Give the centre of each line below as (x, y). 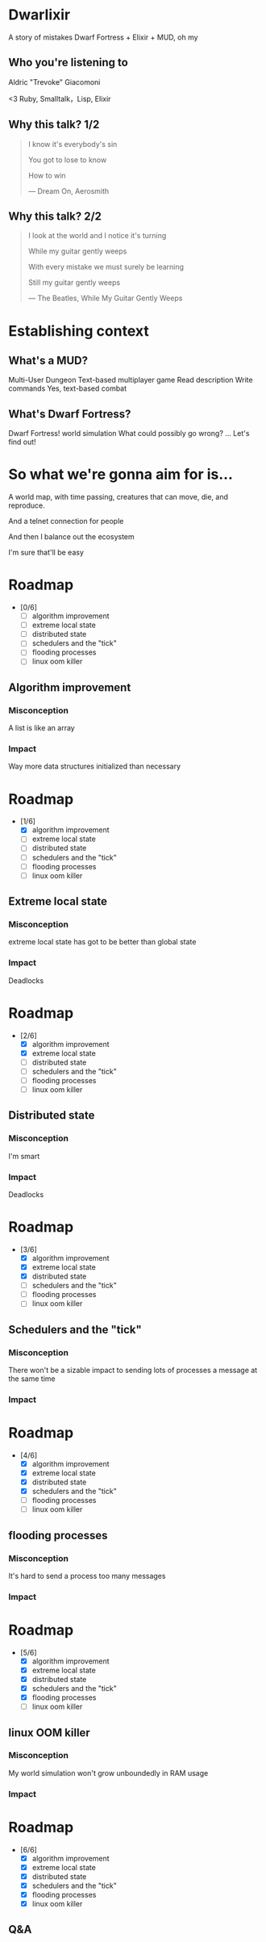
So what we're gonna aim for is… (121, 475)
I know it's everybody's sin (73, 144)
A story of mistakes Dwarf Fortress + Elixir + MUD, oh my (104, 37)
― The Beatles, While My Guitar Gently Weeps (105, 298)
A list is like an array (42, 728)
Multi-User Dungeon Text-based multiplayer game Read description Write (131, 380)
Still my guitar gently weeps (74, 283)
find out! (22, 442)
